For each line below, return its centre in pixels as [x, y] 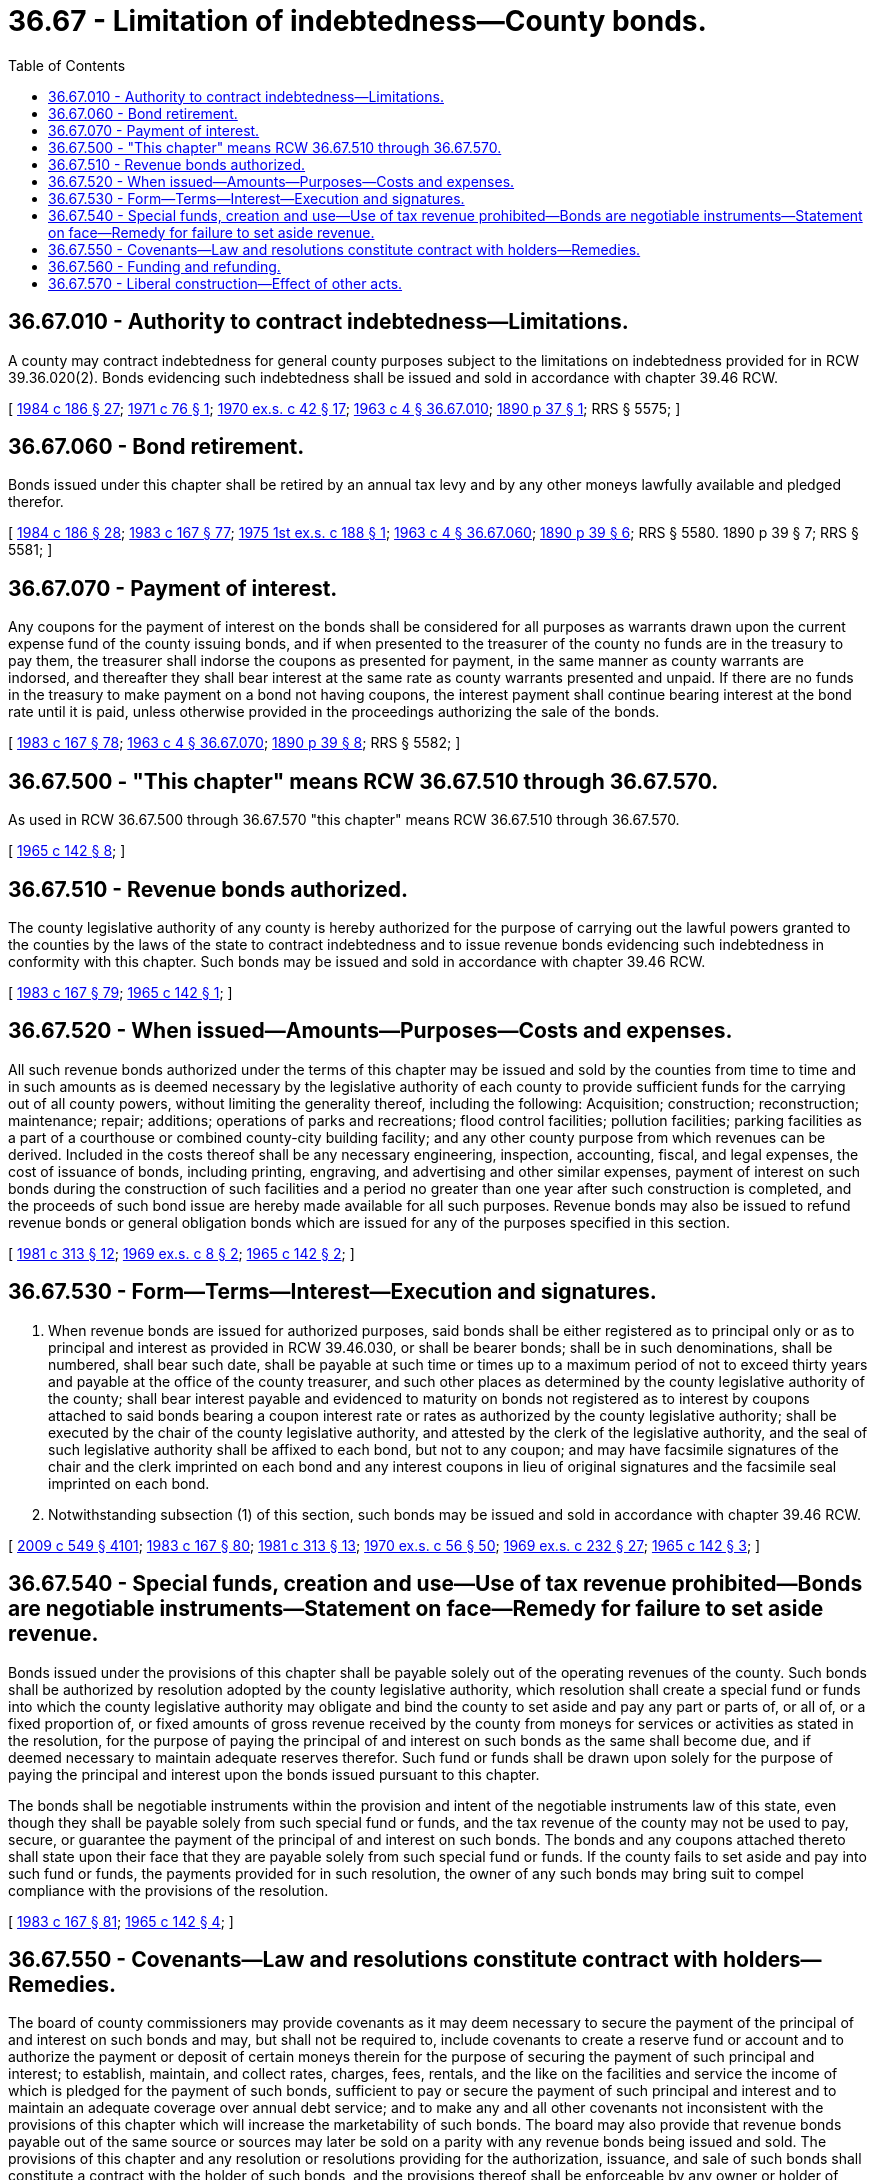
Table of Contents [67, 65]
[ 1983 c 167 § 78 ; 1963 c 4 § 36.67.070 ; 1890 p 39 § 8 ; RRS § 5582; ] [234, 743]
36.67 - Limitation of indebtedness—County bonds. [357, 21]
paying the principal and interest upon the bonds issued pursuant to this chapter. [274, 1774]
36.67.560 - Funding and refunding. [164, 266]
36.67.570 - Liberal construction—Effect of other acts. [225, 283]
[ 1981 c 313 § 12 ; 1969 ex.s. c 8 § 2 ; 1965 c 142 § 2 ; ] [181, 1253]
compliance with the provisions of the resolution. [168, 1890]
